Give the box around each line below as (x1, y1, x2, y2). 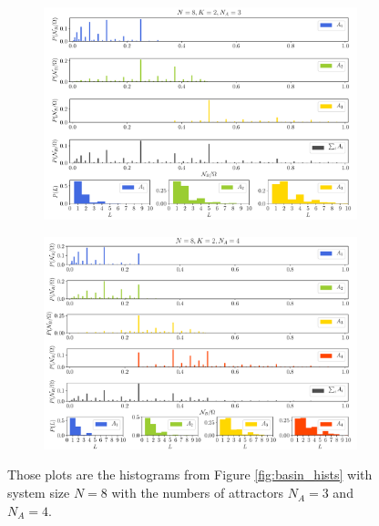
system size (7, 483, 70, 502)
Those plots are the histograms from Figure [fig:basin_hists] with (7, 465, 373, 484)
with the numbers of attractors (111, 483, 283, 502)
